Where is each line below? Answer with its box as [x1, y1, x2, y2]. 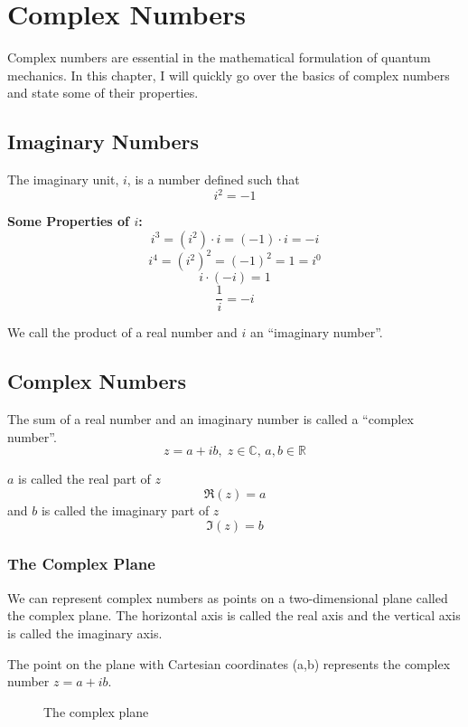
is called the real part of [18, 469, 151, 488]
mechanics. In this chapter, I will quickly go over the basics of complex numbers [7, 65, 450, 84]
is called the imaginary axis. [7, 623, 163, 642]
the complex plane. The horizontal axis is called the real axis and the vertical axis [7, 606, 461, 625]
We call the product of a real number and [7, 323, 238, 342]
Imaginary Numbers [7, 127, 200, 156]
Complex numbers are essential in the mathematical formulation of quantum [7, 48, 431, 67]
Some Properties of [7, 212, 130, 231]
